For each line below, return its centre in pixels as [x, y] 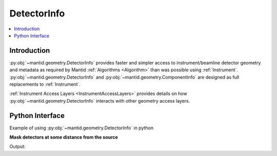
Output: [17, 147]
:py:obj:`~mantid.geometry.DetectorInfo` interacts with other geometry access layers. [100, 101]
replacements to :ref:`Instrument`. [45, 84]
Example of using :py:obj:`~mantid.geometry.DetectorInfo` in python [82, 128]
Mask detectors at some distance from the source [64, 137]
